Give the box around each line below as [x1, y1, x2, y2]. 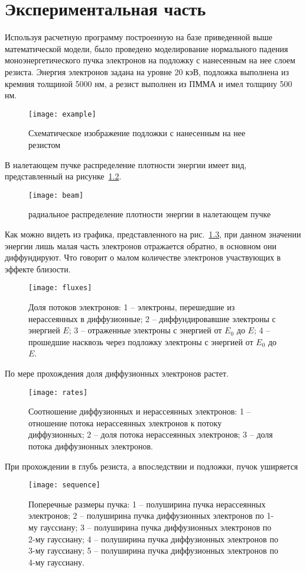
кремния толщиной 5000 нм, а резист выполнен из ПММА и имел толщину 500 [5, 77, 292, 89]
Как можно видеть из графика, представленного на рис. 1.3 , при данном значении [5, 227, 301, 240]
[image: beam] [28, 191, 84, 200]
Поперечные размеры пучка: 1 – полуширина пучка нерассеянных [28, 497, 266, 510]
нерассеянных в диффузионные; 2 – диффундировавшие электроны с [28, 312, 276, 324]
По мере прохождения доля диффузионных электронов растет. [5, 367, 229, 379]
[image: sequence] [28, 481, 100, 490]
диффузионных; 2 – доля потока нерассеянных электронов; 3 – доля [28, 428, 273, 441]
